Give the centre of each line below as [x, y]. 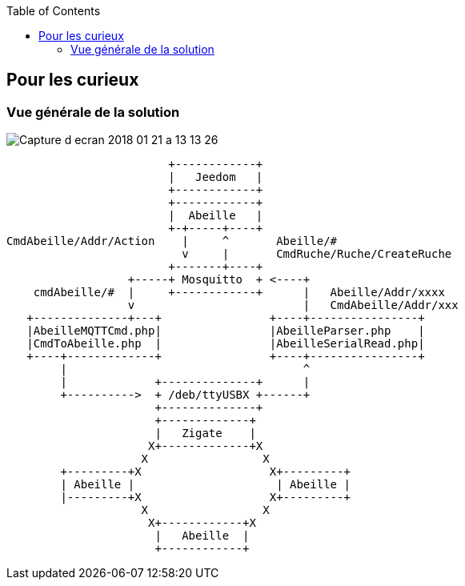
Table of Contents [54, 11]
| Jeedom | [216, 177]
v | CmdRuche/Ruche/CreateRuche [317, 254]
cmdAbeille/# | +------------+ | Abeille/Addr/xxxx [239, 293]
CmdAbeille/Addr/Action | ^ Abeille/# [172, 241]
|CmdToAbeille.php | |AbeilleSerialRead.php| [226, 344]
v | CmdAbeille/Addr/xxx [293, 305]
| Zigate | [205, 433]
